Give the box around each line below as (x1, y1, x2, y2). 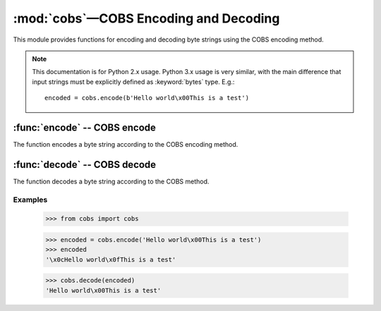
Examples (13, 195, 48, 205)
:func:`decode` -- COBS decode (13, 159, 157, 171)
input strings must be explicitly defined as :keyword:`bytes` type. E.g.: (32, 78, 235, 86)
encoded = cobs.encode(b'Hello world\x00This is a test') (44, 94, 250, 102)
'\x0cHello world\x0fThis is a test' (45, 255, 176, 264)
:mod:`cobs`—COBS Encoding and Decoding (13, 11, 280, 26)
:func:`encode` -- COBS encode (13, 121, 157, 133)
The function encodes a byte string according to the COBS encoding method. (13, 140, 238, 149)
